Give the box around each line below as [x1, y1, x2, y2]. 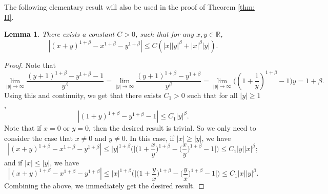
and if [4, 157, 23, 167]
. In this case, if [125, 132, 174, 143]
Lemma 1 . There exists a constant [4, 29, 115, 39]
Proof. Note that [4, 59, 56, 70]
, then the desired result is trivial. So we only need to [89, 123, 256, 133]
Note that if [4, 123, 42, 133]
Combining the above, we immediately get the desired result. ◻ [4, 180, 204, 191]
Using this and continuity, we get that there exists [4, 89, 161, 100]
